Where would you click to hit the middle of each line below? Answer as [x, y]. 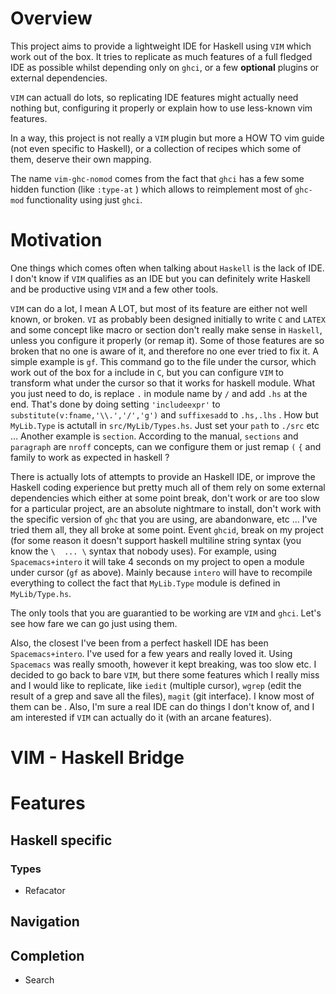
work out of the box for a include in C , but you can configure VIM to [147, 372]
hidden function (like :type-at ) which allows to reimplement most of [151, 189]
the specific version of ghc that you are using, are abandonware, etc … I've [164, 519]
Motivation [56, 240]
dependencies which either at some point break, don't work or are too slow [165, 498]
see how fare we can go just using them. [94, 623]
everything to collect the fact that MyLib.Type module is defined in [145, 583]
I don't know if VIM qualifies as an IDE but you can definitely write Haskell [160, 278]
